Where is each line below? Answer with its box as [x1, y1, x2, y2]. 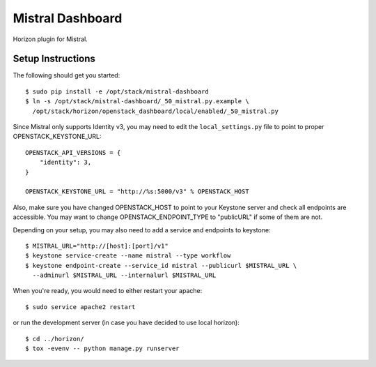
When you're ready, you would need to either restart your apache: [13, 287, 203, 295]
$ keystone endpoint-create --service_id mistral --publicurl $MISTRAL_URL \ [25, 262, 297, 269]
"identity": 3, [39, 158, 92, 167]
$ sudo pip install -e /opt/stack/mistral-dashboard [25, 87, 209, 96]
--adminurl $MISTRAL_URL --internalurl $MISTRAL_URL [32, 271, 217, 279]
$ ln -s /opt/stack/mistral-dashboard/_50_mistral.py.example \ [25, 98, 250, 105]
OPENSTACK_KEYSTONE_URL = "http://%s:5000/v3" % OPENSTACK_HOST [25, 188, 250, 195]
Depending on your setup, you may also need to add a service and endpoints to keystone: [13, 225, 271, 234]
